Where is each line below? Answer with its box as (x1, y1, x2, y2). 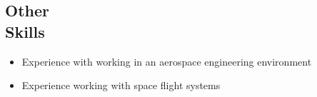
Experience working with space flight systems (21, 78, 221, 93)
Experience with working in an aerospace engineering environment (21, 53, 312, 68)
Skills (5, 20, 45, 42)
